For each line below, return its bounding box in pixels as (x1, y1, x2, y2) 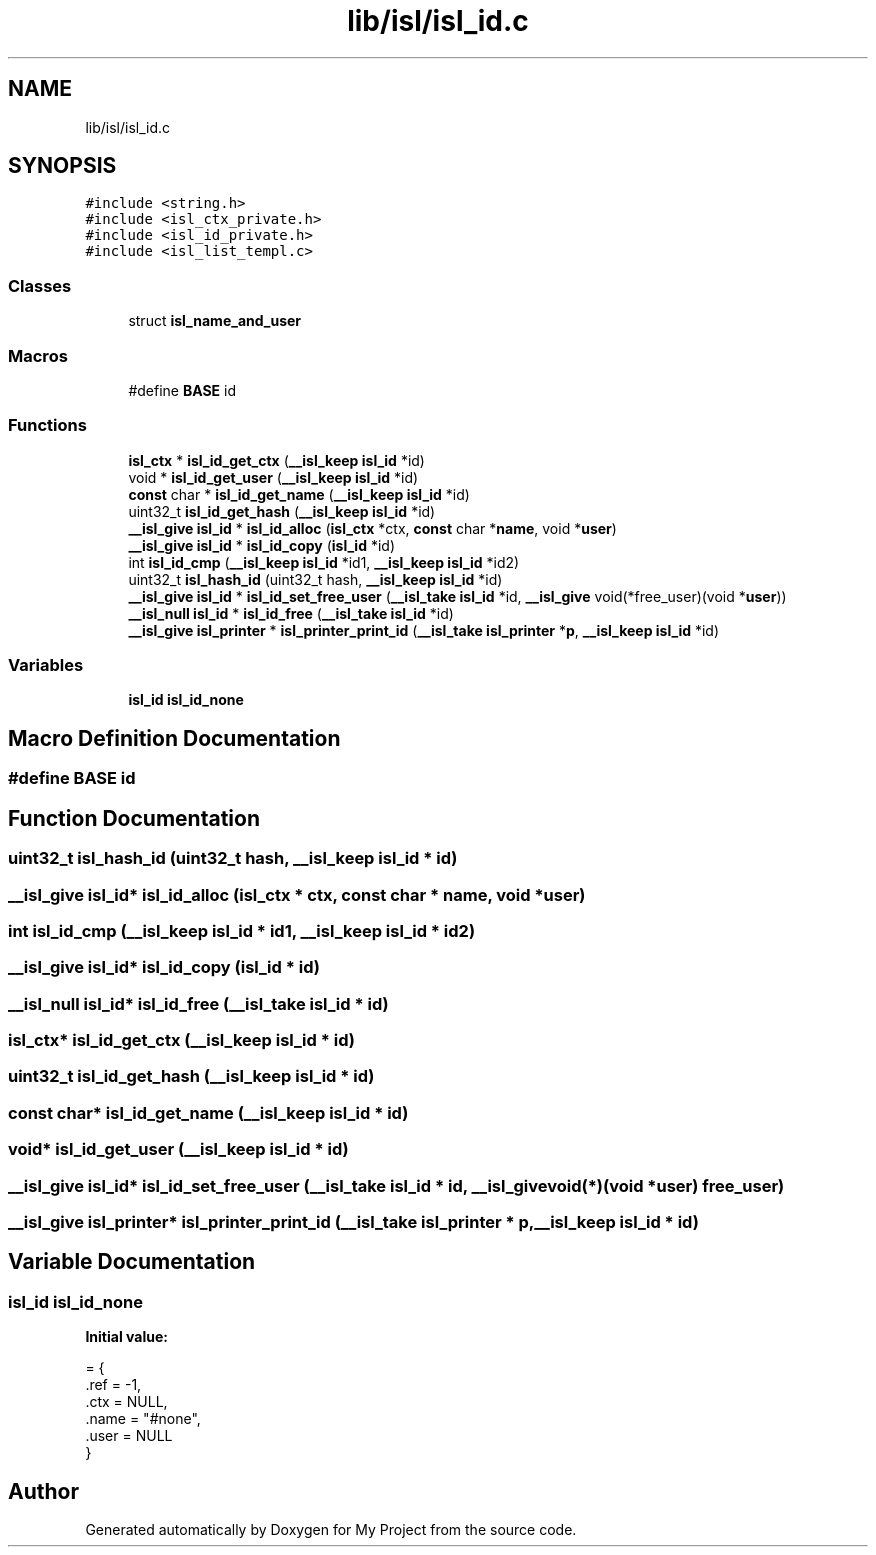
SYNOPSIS (8, 153, 117, 179)
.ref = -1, (85, 1376, 142, 1394)
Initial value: (85, 1328, 168, 1346)
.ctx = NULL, (85, 1393, 168, 1411)
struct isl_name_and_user (128, 312, 302, 330)
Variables (8, 655, 84, 676)
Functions (8, 415, 87, 436)
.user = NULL (85, 1427, 173, 1445)
